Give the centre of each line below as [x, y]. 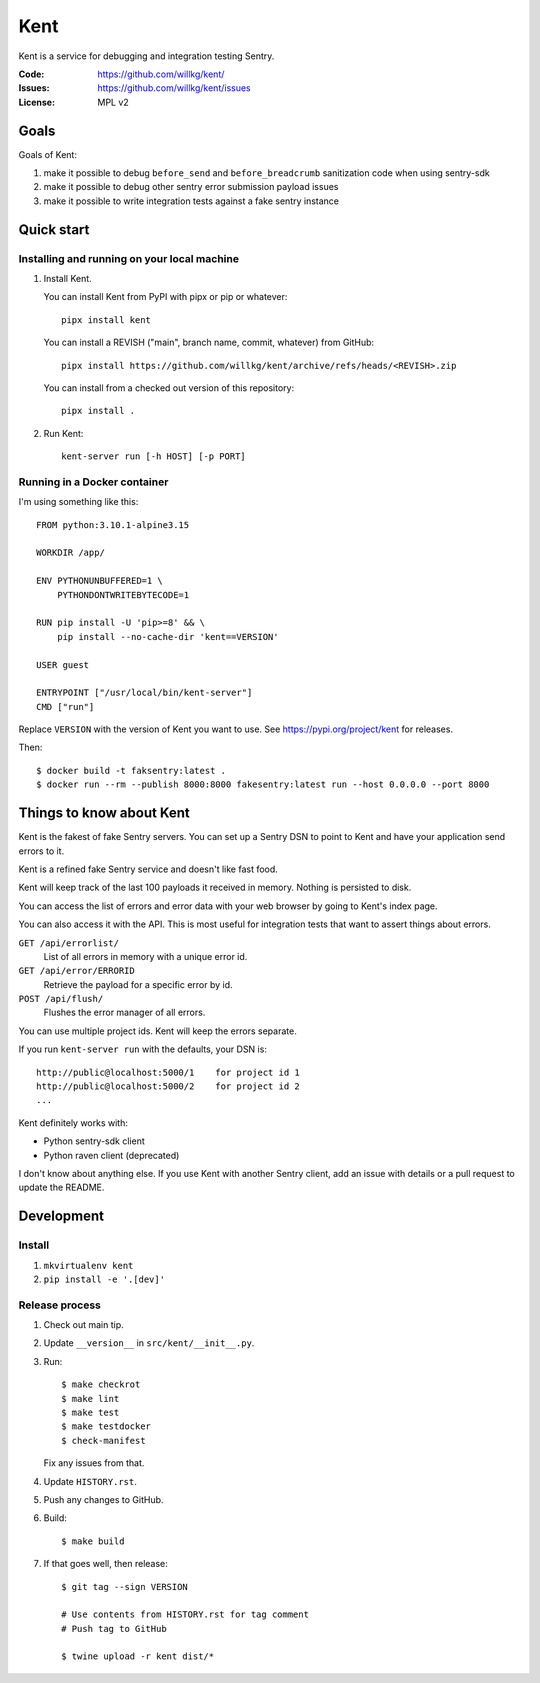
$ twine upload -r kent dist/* [138, 1656]
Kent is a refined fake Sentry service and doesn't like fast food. [148, 869]
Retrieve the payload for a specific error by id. [138, 984]
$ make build [93, 1541]
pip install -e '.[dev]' [104, 1279]
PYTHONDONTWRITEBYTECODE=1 [123, 594]
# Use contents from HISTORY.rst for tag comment [185, 1614]
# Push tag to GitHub [114, 1628]
